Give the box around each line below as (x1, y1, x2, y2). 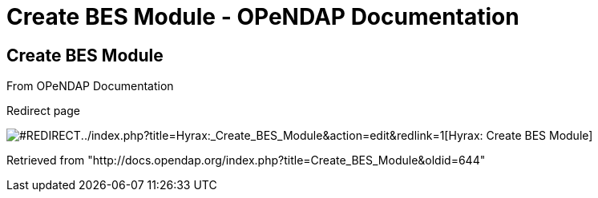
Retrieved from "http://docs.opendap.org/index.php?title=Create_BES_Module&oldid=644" (6, 153, 486, 168)
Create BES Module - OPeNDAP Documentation (6, 3, 519, 30)
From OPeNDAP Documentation (6, 79, 174, 93)
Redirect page (6, 104, 80, 118)
